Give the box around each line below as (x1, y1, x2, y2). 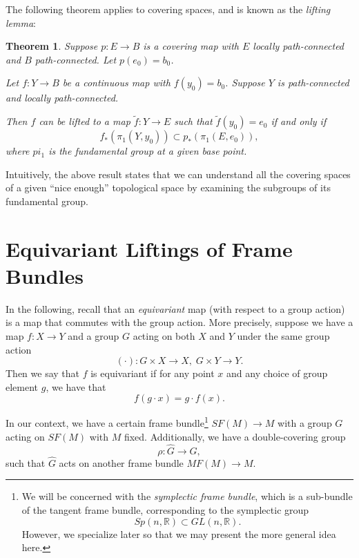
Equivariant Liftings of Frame (6, 234, 293, 262)
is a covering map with (143, 39, 239, 53)
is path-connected (277, 75, 349, 90)
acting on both (133, 329, 195, 343)
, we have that (46, 379, 106, 394)
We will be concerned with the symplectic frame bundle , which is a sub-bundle (21, 489, 353, 503)
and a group (68, 329, 119, 343)
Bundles (6, 261, 84, 289)
